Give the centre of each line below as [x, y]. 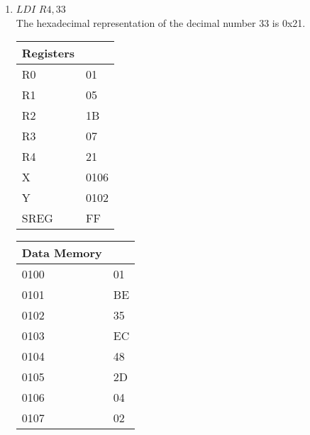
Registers [48, 53]
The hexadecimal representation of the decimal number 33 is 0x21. [161, 22]
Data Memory [62, 253]
